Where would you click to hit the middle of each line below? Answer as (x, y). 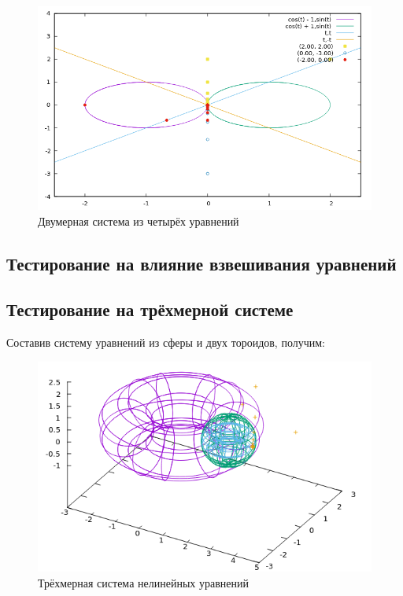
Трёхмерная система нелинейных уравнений (143, 582)
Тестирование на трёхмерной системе (150, 309)
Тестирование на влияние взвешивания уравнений (201, 263)
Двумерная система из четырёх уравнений (139, 221)
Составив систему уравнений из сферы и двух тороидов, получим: (166, 342)
